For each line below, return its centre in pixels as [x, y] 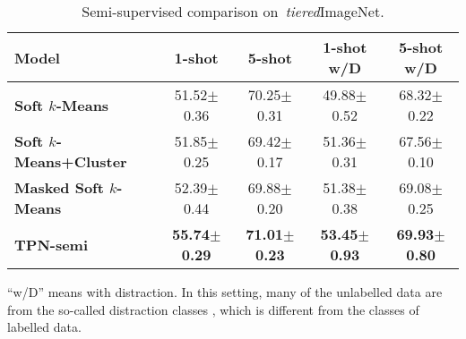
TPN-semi [52, 244]
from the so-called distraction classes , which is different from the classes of [213, 309]
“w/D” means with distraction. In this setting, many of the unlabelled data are [225, 292]
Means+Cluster [71, 161]
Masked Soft [59, 187]
